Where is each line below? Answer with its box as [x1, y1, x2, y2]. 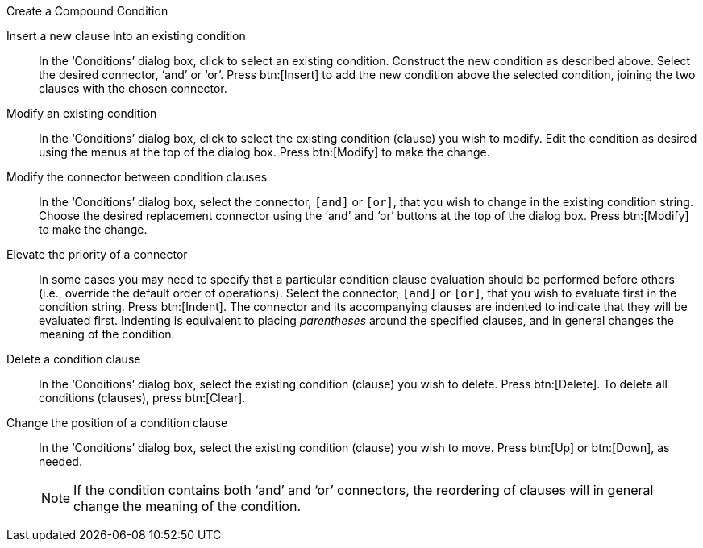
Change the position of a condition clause [6, 416, 228, 430]
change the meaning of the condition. [73, 498, 302, 514]
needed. [39, 455, 82, 468]
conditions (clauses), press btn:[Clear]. [39, 391, 246, 405]
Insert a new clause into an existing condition [6, 29, 246, 43]
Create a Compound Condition [6, 4, 168, 18]
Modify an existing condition [6, 106, 157, 120]
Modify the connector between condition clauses [6, 170, 268, 184]
